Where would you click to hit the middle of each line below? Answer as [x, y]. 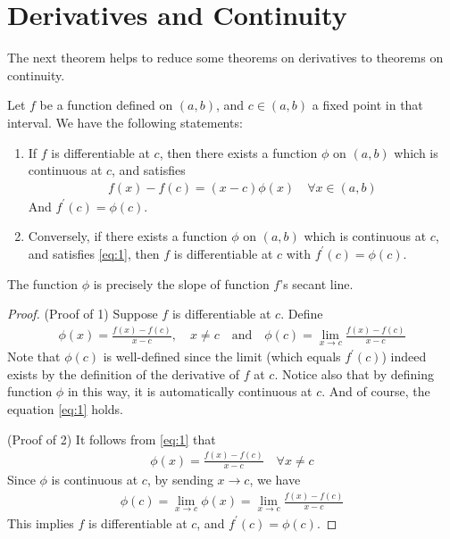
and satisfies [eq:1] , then [94, 253]
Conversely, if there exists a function [128, 236]
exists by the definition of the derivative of [123, 373]
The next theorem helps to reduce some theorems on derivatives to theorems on [225, 58]
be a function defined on [106, 105]
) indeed [404, 357]
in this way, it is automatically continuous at [190, 391]
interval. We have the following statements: [125, 122]
